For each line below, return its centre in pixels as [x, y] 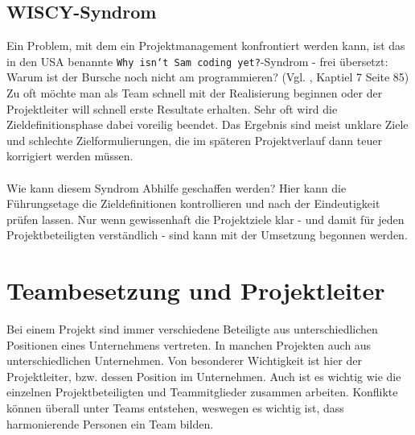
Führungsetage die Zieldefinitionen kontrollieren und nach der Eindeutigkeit [193, 203]
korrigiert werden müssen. [70, 156]
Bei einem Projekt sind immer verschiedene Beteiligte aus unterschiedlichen [192, 329]
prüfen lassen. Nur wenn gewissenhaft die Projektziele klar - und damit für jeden [205, 219]
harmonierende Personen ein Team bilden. [110, 423]
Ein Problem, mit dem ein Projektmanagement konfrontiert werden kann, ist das [206, 46]
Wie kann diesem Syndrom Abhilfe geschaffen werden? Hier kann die [177, 187]
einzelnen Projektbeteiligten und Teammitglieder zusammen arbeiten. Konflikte [202, 392]
